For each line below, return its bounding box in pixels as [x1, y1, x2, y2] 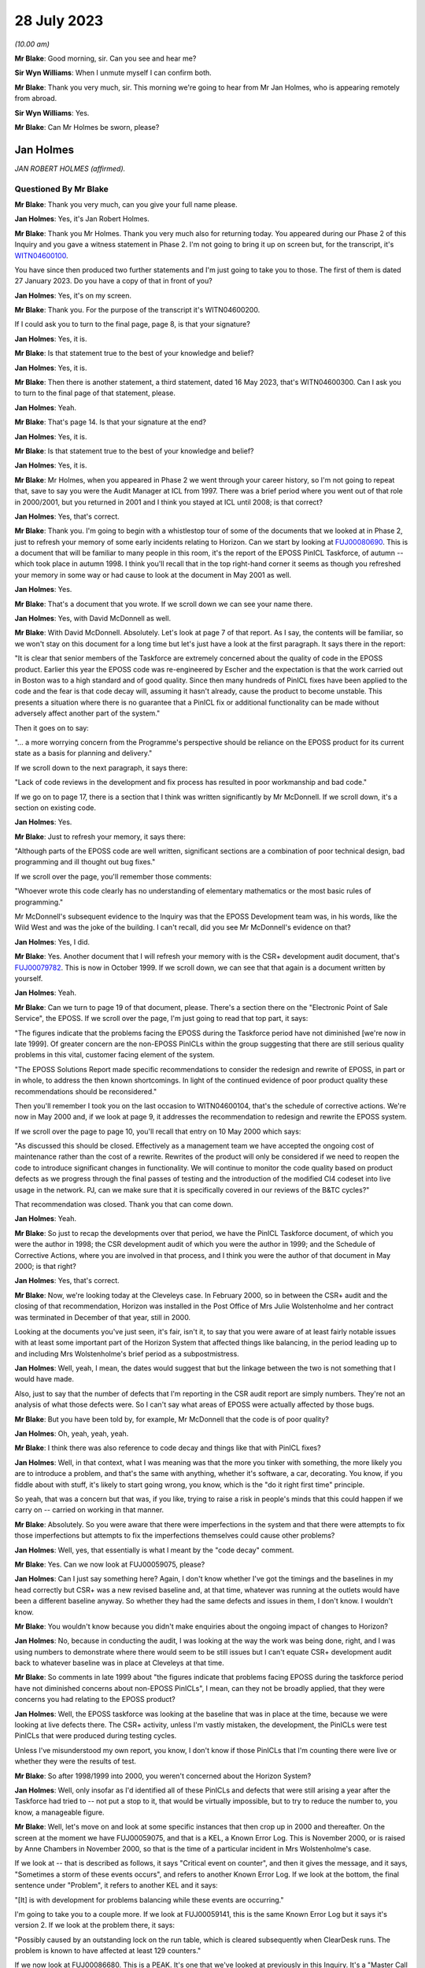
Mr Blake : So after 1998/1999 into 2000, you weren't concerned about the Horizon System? [14, 1771, 312, 1781]
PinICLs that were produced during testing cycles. [14, 1731, 177, 1740]
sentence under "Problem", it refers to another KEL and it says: [14, 1881, 218, 1890]
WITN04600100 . [14, 250, 68, 260]
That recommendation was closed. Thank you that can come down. [14, 1200, 234, 1209]
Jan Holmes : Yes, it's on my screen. [14, 290, 132, 300]
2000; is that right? [14, 1261, 76, 1271]
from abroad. [14, 94, 57, 103]
